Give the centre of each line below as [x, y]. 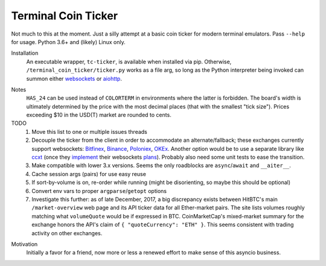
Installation [25, 53]
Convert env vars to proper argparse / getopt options [99, 191]
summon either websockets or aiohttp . [74, 78]
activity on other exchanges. [67, 233]
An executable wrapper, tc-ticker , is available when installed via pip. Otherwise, [129, 62]
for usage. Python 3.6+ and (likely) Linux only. [69, 42]
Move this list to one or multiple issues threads [89, 131]
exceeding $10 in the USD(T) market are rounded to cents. [99, 115]
